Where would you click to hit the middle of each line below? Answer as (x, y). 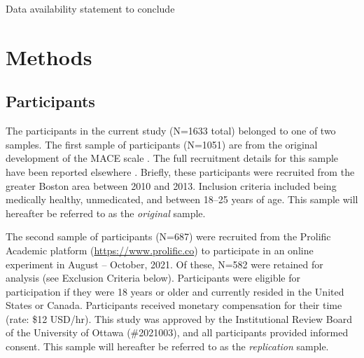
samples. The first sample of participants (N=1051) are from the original (162, 144)
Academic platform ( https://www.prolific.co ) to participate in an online (160, 250)
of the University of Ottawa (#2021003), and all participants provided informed (177, 332)
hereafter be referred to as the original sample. (106, 213)
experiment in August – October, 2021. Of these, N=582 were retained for (164, 264)
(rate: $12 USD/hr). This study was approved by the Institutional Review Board (179, 318)
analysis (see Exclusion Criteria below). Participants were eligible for (153, 278)
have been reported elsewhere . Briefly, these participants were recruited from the (180, 171)
